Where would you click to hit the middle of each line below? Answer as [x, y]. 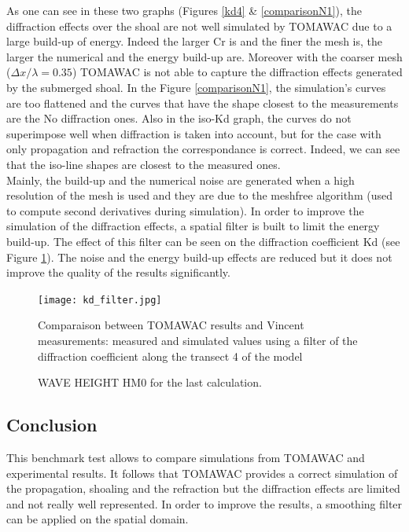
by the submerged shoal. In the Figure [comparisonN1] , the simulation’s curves [196, 87]
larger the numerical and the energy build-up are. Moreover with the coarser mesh [204, 56]
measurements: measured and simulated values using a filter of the [198, 340]
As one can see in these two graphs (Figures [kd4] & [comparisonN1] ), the [184, 10]
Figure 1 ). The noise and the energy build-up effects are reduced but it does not [199, 257]
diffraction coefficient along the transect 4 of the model [170, 356]
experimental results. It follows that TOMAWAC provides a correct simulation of [202, 473]
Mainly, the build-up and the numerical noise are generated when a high [181, 180]
